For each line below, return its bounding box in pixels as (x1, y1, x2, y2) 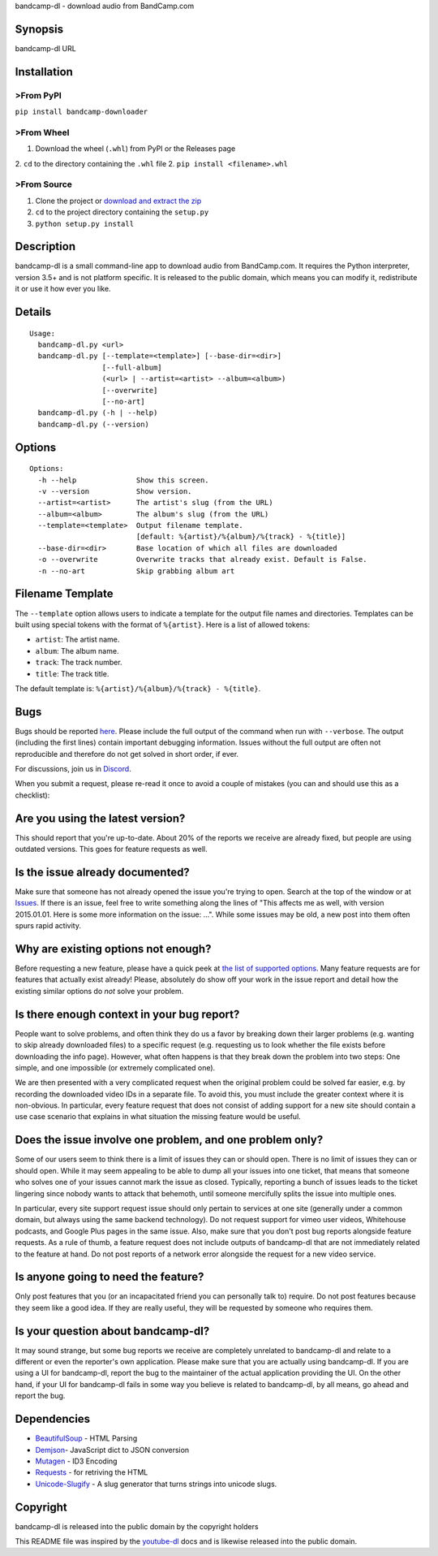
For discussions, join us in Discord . (15, 763, 131, 773)
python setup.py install (35, 219, 134, 228)
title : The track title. (35, 668, 109, 678)
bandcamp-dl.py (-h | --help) (37, 408, 158, 417)
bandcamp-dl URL (15, 43, 76, 53)
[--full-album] (101, 362, 162, 372)
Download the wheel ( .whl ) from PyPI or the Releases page (35, 144, 236, 153)
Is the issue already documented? (15, 865, 190, 879)
